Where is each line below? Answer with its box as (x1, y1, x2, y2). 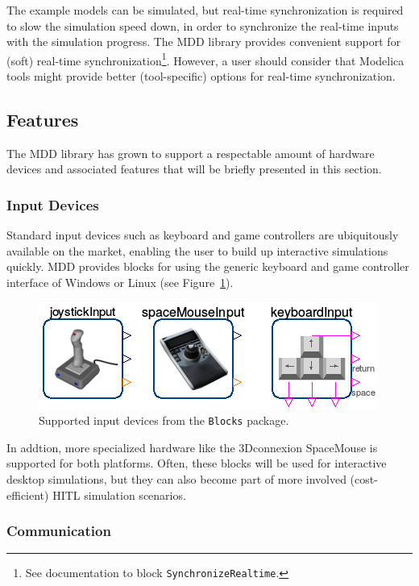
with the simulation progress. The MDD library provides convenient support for (6, 33, 401, 50)
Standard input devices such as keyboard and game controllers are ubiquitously (6, 227, 399, 243)
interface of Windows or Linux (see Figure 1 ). (6, 274, 234, 291)
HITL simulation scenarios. (52, 486, 186, 503)
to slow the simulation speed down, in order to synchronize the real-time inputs (6, 17, 399, 34)
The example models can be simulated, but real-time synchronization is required (6, 2, 404, 18)
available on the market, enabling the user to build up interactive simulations (6, 242, 388, 259)
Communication (6, 521, 111, 541)
